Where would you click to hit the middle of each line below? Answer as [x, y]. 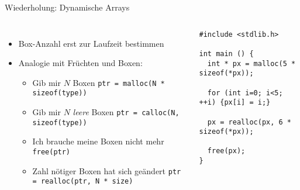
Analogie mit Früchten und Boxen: [80, 63]
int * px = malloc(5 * [251, 63]
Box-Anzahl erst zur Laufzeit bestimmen [91, 43]
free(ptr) [51, 152]
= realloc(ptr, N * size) [83, 182]
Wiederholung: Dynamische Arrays [67, 7]
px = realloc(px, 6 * [249, 122]
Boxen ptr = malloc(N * [119, 82]
